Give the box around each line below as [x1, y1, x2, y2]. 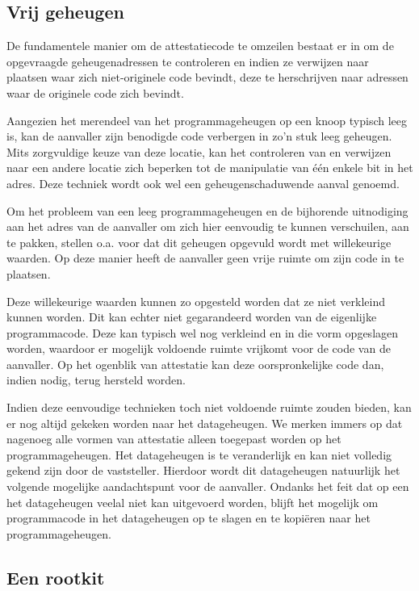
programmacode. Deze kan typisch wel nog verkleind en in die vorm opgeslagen [6, 324, 399, 341]
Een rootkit [6, 564, 105, 589]
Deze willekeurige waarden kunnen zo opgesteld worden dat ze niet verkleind [6, 292, 386, 309]
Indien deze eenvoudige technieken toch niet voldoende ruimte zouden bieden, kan [6, 399, 412, 416]
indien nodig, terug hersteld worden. [6, 371, 186, 388]
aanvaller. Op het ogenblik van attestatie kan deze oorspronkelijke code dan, [6, 355, 384, 372]
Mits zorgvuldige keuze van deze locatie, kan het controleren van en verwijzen [6, 143, 392, 160]
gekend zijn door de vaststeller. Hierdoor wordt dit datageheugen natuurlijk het [6, 462, 400, 479]
